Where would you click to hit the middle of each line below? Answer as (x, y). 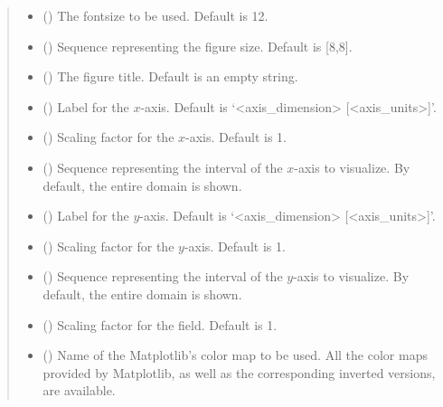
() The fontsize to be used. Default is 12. (156, 15)
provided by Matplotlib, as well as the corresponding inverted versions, (239, 372)
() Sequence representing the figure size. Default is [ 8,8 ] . (198, 46)
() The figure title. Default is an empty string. (170, 76)
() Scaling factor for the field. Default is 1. (160, 324)
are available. (79, 390)
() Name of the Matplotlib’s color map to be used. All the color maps (235, 355)
